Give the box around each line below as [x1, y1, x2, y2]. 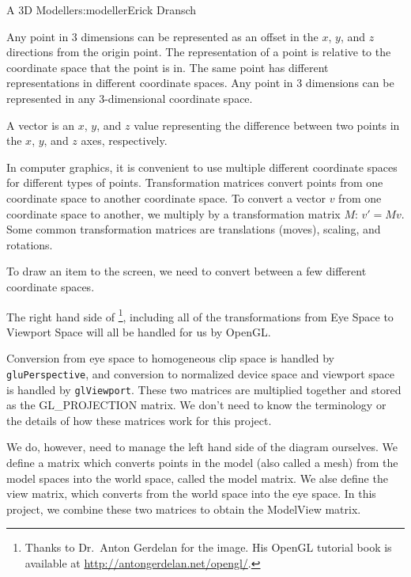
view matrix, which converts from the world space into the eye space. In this [6, 485, 376, 502]
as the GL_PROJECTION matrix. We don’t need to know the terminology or [6, 397, 386, 413]
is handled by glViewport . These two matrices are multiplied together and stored [6, 381, 402, 397]
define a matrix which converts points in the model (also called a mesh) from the [6, 454, 398, 471]
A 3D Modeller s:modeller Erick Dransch [6, 2, 197, 17]
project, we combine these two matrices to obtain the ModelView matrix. [6, 500, 361, 517]
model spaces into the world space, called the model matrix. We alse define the [6, 469, 388, 486]
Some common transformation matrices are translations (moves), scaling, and [6, 221, 381, 237]
